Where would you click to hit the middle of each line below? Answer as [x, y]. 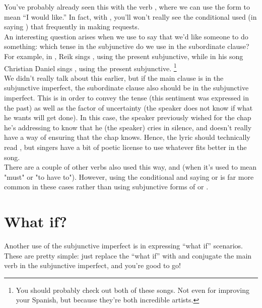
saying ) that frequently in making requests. [72, 27]
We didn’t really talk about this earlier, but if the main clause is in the [114, 78]
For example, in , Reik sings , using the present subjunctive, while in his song [124, 56]
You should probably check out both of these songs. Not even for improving [133, 290]
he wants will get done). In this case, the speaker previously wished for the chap [128, 117]
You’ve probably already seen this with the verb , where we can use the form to [127, 7]
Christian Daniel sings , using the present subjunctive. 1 [90, 67]
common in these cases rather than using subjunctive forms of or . [106, 187]
